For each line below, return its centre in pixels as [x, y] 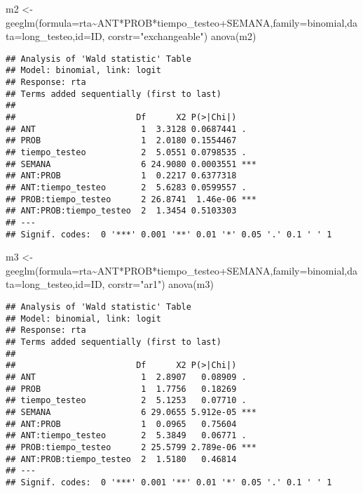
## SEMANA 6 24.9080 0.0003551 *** [131, 164]
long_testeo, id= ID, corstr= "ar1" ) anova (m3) [118, 284]
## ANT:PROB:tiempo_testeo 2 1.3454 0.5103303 [121, 211]
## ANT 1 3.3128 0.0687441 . [126, 129]
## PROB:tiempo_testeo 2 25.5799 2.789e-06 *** [131, 447]
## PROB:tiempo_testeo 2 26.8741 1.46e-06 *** [131, 199]
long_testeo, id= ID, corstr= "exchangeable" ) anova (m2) [139, 36]
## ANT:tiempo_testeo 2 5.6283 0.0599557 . [126, 188]
